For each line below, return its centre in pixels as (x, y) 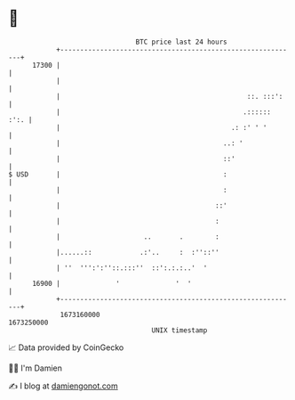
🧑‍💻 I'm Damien (36, 368)
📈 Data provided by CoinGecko (66, 347)
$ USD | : (118, 174)
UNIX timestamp (179, 330)
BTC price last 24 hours (181, 42)
